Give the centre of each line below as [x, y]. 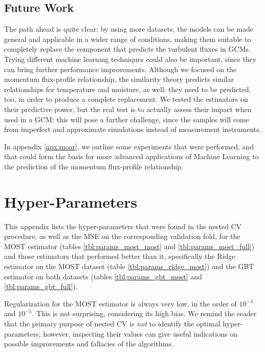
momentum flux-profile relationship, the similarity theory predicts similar [119, 79]
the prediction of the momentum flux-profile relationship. [94, 166]
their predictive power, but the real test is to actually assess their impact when [128, 109]
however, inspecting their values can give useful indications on [140, 333]
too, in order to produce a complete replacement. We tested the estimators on [126, 99]
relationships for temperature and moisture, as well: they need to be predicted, [128, 89]
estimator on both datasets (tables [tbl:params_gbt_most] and [103, 276]
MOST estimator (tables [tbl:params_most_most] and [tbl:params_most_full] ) [129, 246]
